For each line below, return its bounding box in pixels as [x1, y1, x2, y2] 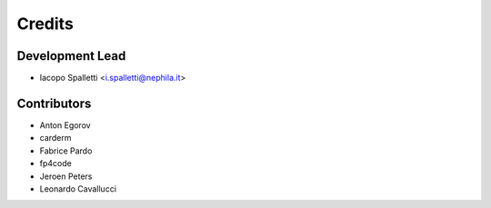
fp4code [39, 158, 72, 169]
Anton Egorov [39, 119, 91, 131]
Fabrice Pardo [39, 145, 93, 156]
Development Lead [16, 48, 126, 64]
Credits [16, 14, 75, 34]
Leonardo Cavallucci [39, 183, 117, 194]
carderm [39, 133, 72, 144]
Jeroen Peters [39, 171, 93, 182]
